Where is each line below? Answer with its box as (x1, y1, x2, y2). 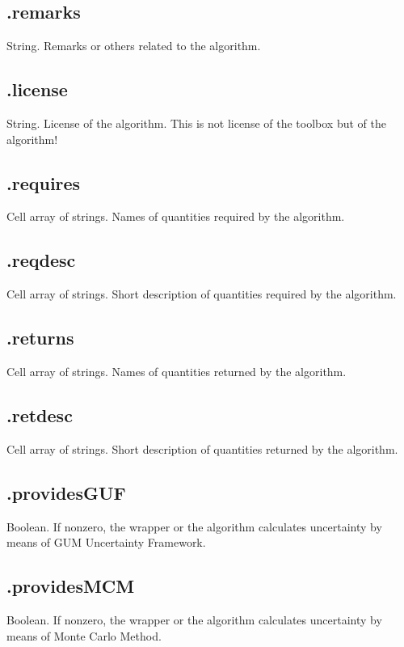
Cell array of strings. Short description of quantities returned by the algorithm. (6, 440, 398, 457)
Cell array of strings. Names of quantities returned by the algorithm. (6, 362, 347, 379)
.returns (6, 325, 74, 350)
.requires (6, 170, 81, 195)
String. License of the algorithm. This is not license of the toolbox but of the (6, 115, 386, 131)
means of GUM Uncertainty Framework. (6, 534, 206, 551)
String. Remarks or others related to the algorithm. (6, 37, 261, 54)
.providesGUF (6, 480, 126, 505)
